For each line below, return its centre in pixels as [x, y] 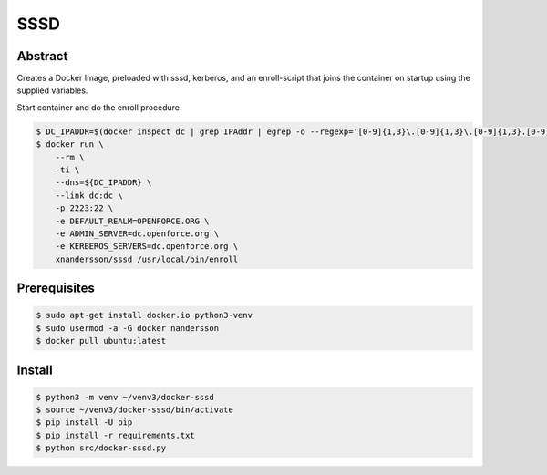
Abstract [42, 56]
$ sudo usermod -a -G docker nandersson [127, 328]
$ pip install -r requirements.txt [115, 435]
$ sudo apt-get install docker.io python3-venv [144, 315]
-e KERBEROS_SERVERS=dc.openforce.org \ [147, 247]
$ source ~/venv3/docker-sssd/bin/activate [135, 410]
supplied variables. [52, 90]
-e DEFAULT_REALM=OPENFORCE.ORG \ [132, 221]
